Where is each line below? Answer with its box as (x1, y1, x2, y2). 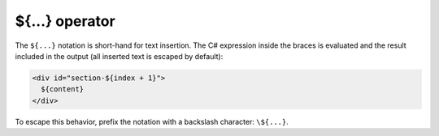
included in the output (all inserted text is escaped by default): (15, 51, 224, 61)
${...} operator (15, 12, 115, 30)
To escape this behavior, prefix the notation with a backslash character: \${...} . (15, 117, 289, 126)
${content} (41, 85, 85, 94)
